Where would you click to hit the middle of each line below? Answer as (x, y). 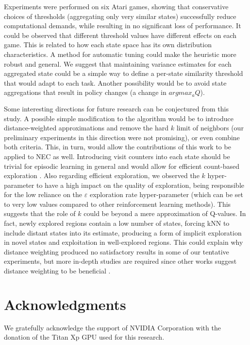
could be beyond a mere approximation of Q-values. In (165, 213)
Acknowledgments (65, 304)
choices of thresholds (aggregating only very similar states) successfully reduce (120, 16)
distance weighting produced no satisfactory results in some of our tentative (117, 251)
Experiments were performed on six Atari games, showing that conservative (116, 6)
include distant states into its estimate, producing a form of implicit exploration (123, 232)
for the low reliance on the (43, 194)
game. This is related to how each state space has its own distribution (108, 45)
